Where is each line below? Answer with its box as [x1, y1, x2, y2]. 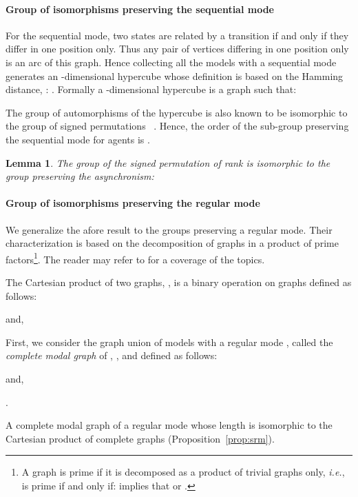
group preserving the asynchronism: [6, 169, 154, 183]
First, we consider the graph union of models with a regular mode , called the [6, 334, 333, 349]
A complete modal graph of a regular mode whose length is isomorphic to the [6, 418, 333, 432]
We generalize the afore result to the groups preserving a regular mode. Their [6, 222, 333, 236]
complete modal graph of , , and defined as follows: [6, 348, 218, 363]
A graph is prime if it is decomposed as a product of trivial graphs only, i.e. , [21, 465, 345, 479]
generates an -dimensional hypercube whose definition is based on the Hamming [6, 68, 344, 83]
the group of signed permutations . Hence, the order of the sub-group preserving [6, 119, 349, 133]
